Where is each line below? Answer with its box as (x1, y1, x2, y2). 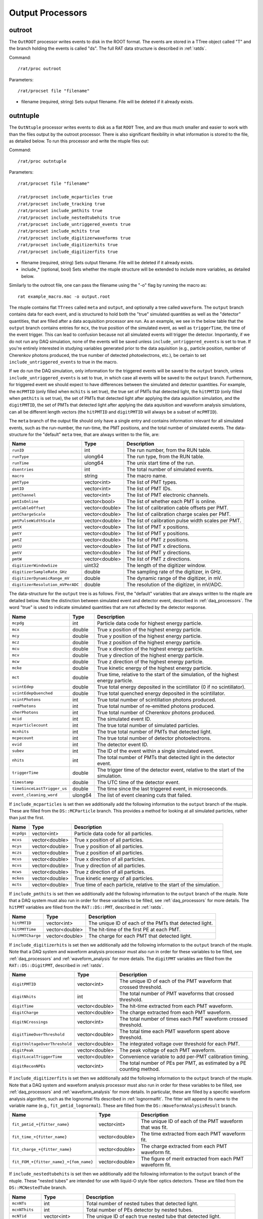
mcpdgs (12, 831, 27, 836)
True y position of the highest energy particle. (97, 632, 202, 639)
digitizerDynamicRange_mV (12, 575, 70, 581)
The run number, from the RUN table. (127, 447, 212, 453)
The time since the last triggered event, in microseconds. (97, 785, 228, 792)
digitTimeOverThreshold (12, 1032, 65, 1037)
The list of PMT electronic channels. (127, 492, 209, 498)
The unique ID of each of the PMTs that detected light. (88, 920, 213, 926)
